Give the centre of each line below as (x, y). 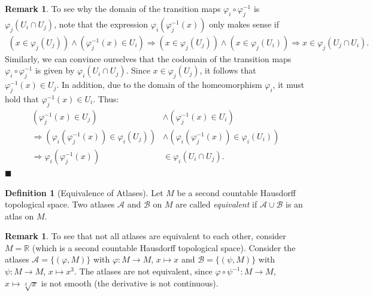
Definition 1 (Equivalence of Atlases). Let (84, 192)
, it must (289, 85)
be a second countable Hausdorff (236, 192)
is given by (55, 70)
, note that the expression (101, 24)
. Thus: (106, 99)
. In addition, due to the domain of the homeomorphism (159, 85)
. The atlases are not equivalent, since (143, 271)
